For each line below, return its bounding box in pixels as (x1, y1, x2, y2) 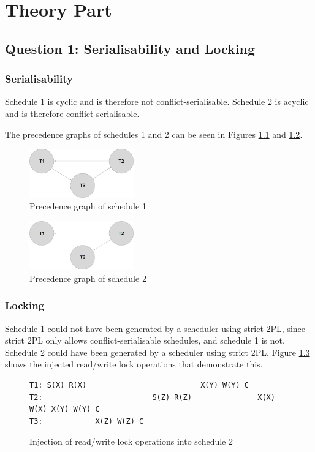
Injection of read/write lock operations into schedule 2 (29, 435, 233, 448)
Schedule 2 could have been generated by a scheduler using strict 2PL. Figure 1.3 (5, 345, 310, 358)
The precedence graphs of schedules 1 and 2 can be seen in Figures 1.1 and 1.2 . (5, 127, 303, 140)
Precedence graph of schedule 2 (29, 271, 146, 284)
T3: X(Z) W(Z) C (29, 416, 144, 426)
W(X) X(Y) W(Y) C (29, 405, 100, 414)
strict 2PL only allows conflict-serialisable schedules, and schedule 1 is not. (5, 334, 285, 347)
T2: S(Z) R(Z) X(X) (29, 393, 275, 402)
